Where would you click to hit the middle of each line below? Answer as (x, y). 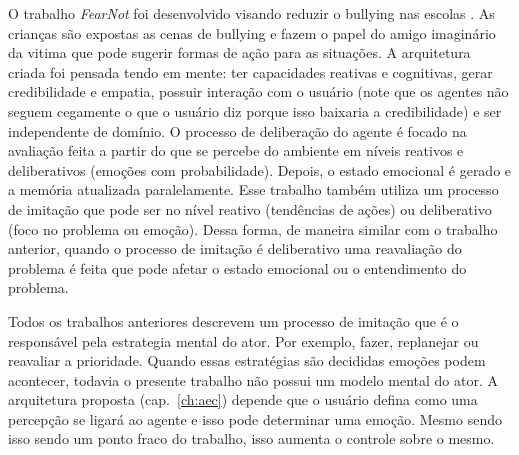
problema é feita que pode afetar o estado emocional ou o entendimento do (237, 267)
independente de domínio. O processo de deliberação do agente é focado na (237, 130)
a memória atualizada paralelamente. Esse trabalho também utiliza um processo (253, 189)
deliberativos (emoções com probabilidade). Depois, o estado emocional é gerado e (260, 169)
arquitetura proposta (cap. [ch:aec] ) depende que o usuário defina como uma (243, 399)
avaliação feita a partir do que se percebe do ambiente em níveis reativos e (236, 150)
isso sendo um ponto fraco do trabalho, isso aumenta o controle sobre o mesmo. (251, 438)
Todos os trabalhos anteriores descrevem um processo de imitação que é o (233, 320)
